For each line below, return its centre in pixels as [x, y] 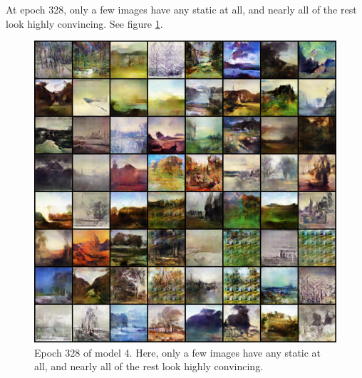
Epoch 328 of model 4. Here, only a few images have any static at [178, 352]
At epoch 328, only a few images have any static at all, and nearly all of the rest [181, 9]
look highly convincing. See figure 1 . [84, 23]
